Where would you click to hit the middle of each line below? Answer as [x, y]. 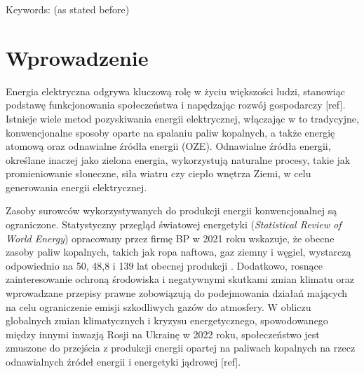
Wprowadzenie [77, 57]
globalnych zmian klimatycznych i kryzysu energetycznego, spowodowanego [167, 320]
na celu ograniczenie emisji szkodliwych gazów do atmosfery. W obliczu [159, 306]
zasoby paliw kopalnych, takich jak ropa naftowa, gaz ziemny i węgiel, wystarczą [178, 252]
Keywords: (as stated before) [68, 9]
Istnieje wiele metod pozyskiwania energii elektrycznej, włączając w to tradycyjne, [182, 118]
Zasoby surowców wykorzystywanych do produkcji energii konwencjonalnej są [171, 210]
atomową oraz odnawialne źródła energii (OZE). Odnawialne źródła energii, [168, 146]
